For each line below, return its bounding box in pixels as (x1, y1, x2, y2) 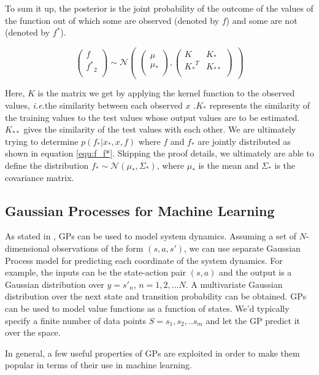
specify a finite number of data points (5, 314, 147, 327)
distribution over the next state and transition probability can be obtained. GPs (5, 290, 307, 303)
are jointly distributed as (198, 134, 291, 147)
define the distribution (5, 159, 89, 171)
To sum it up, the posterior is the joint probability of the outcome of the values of (5, 2, 313, 14)
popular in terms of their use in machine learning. (5, 358, 192, 371)
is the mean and (198, 159, 259, 171)
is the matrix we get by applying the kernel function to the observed (37, 87, 295, 99)
